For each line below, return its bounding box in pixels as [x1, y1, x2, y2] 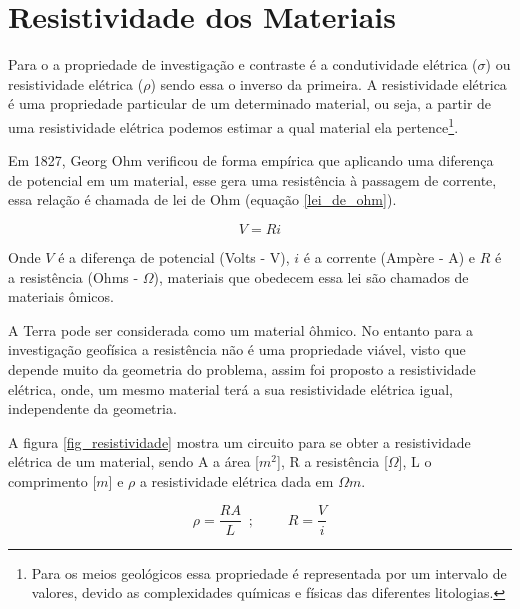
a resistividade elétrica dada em [139, 470, 334, 491]
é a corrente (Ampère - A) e [303, 246, 476, 267]
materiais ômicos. [8, 286, 114, 307]
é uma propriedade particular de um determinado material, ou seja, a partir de [8, 93, 492, 114]
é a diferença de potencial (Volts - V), [58, 246, 290, 267]
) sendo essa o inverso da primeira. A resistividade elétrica [150, 73, 507, 94]
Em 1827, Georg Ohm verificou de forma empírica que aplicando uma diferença [8, 150, 494, 171]
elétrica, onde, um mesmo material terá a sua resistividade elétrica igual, [8, 378, 453, 399]
